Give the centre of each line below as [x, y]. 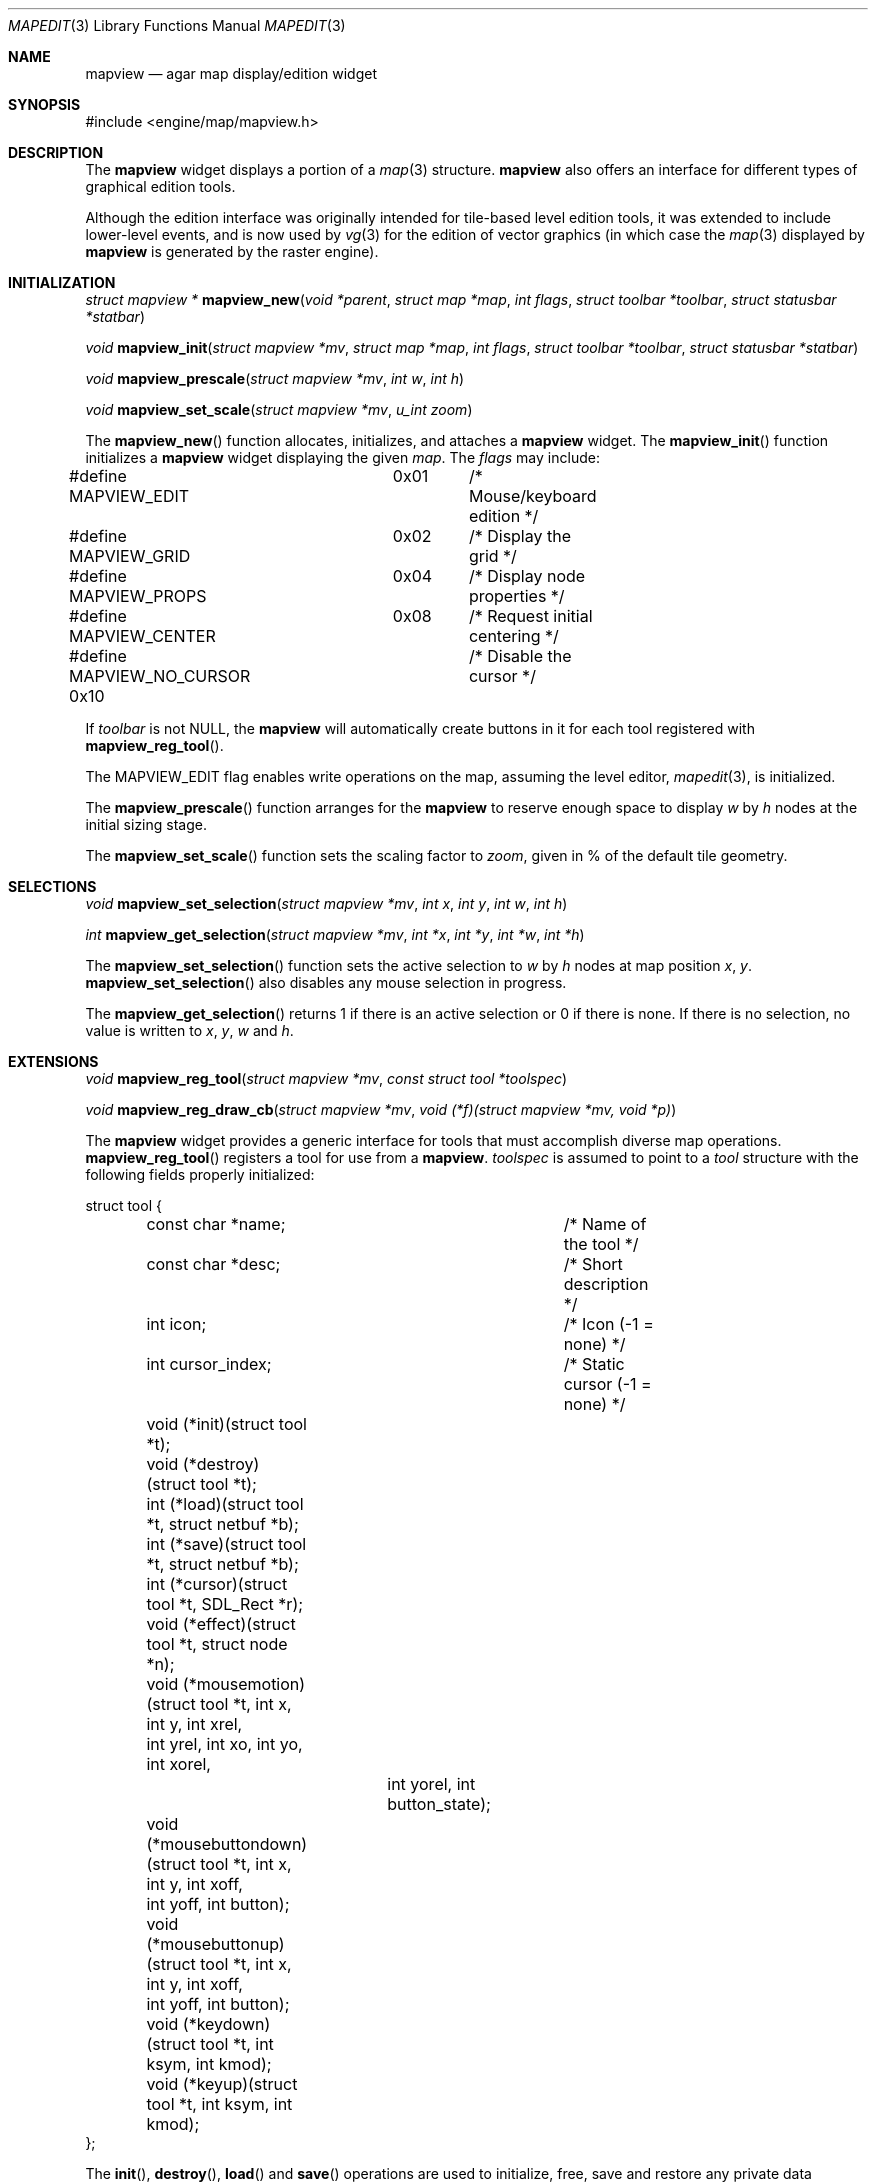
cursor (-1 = [607, 1384]
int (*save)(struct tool [226, 1544]
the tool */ [601, 1244]
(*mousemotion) [244, 1684]
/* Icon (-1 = [608, 1324]
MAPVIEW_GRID [130, 556]
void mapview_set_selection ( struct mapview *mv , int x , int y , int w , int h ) [326, 903]
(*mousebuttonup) [215, 1944]
